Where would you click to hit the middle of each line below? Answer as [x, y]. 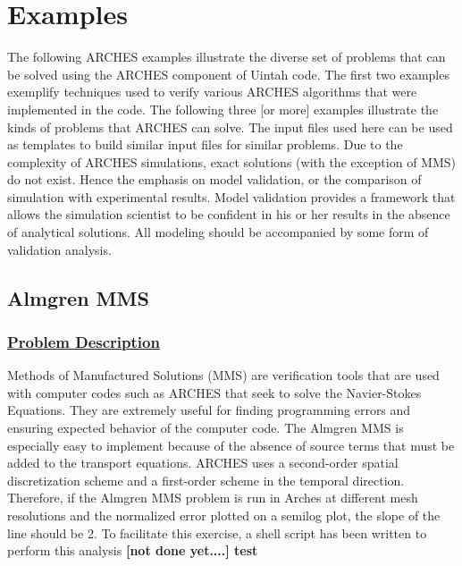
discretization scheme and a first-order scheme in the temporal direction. [206, 480]
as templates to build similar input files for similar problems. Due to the [205, 144]
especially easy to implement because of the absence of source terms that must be [231, 445]
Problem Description [84, 341]
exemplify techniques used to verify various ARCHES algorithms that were [212, 92]
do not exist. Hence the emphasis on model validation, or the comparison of [214, 179]
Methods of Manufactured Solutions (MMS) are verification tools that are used [223, 375]
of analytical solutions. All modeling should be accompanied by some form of [218, 232]
